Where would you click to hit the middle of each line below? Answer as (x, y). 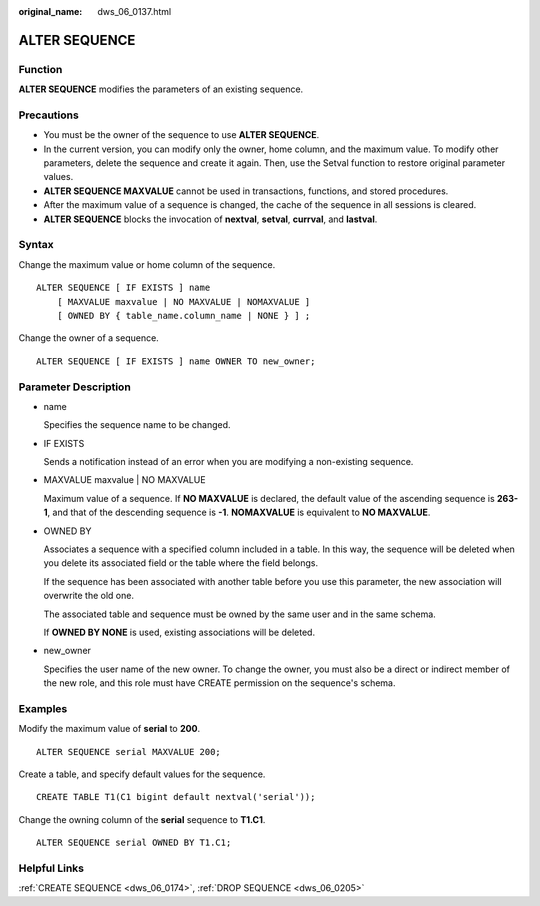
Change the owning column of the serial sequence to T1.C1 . (142, 819)
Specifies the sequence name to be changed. (137, 425)
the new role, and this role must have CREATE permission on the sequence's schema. (219, 683)
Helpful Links (51, 868)
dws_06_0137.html (134, 11)
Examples (43, 708)
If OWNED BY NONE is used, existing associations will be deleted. (179, 632)
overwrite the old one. (89, 596)
